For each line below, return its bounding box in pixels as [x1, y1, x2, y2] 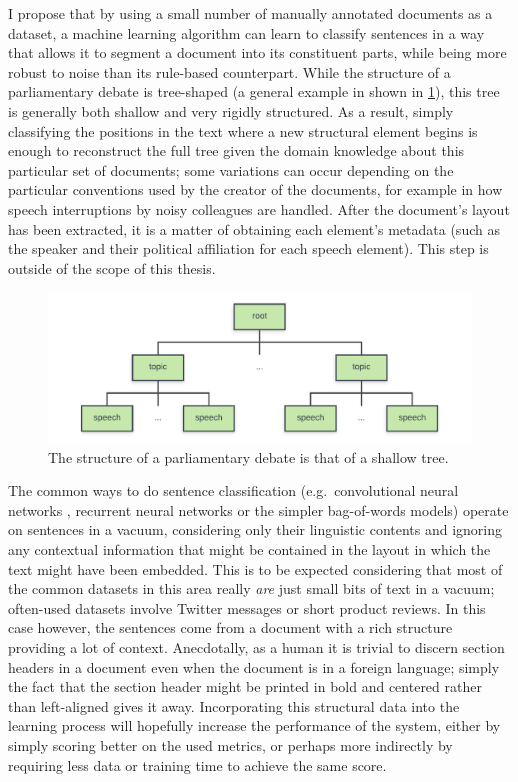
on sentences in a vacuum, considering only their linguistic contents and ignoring [8, 519, 503, 540]
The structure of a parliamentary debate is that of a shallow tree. [48, 446, 449, 467]
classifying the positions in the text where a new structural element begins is [8, 120, 478, 141]
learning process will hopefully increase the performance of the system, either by [8, 715, 501, 736]
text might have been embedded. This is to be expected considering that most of [8, 558, 503, 579]
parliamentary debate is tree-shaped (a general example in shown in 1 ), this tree [8, 81, 500, 102]
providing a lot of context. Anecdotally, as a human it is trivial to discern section [8, 636, 505, 657]
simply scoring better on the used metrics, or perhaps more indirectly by [8, 734, 453, 755]
